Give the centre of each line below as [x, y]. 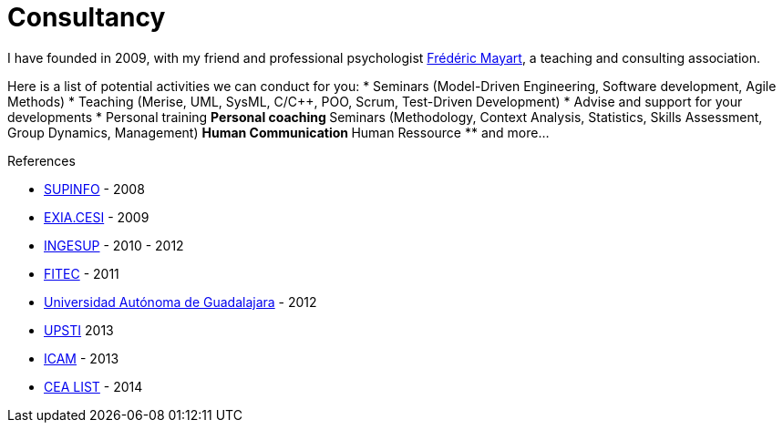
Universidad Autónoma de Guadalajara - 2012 [180, 302]
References [41, 160]
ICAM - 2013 [82, 358]
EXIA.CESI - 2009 [97, 217]
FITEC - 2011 [82, 273]
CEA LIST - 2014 [93, 386]
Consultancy [87, 17]
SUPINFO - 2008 [94, 189]
